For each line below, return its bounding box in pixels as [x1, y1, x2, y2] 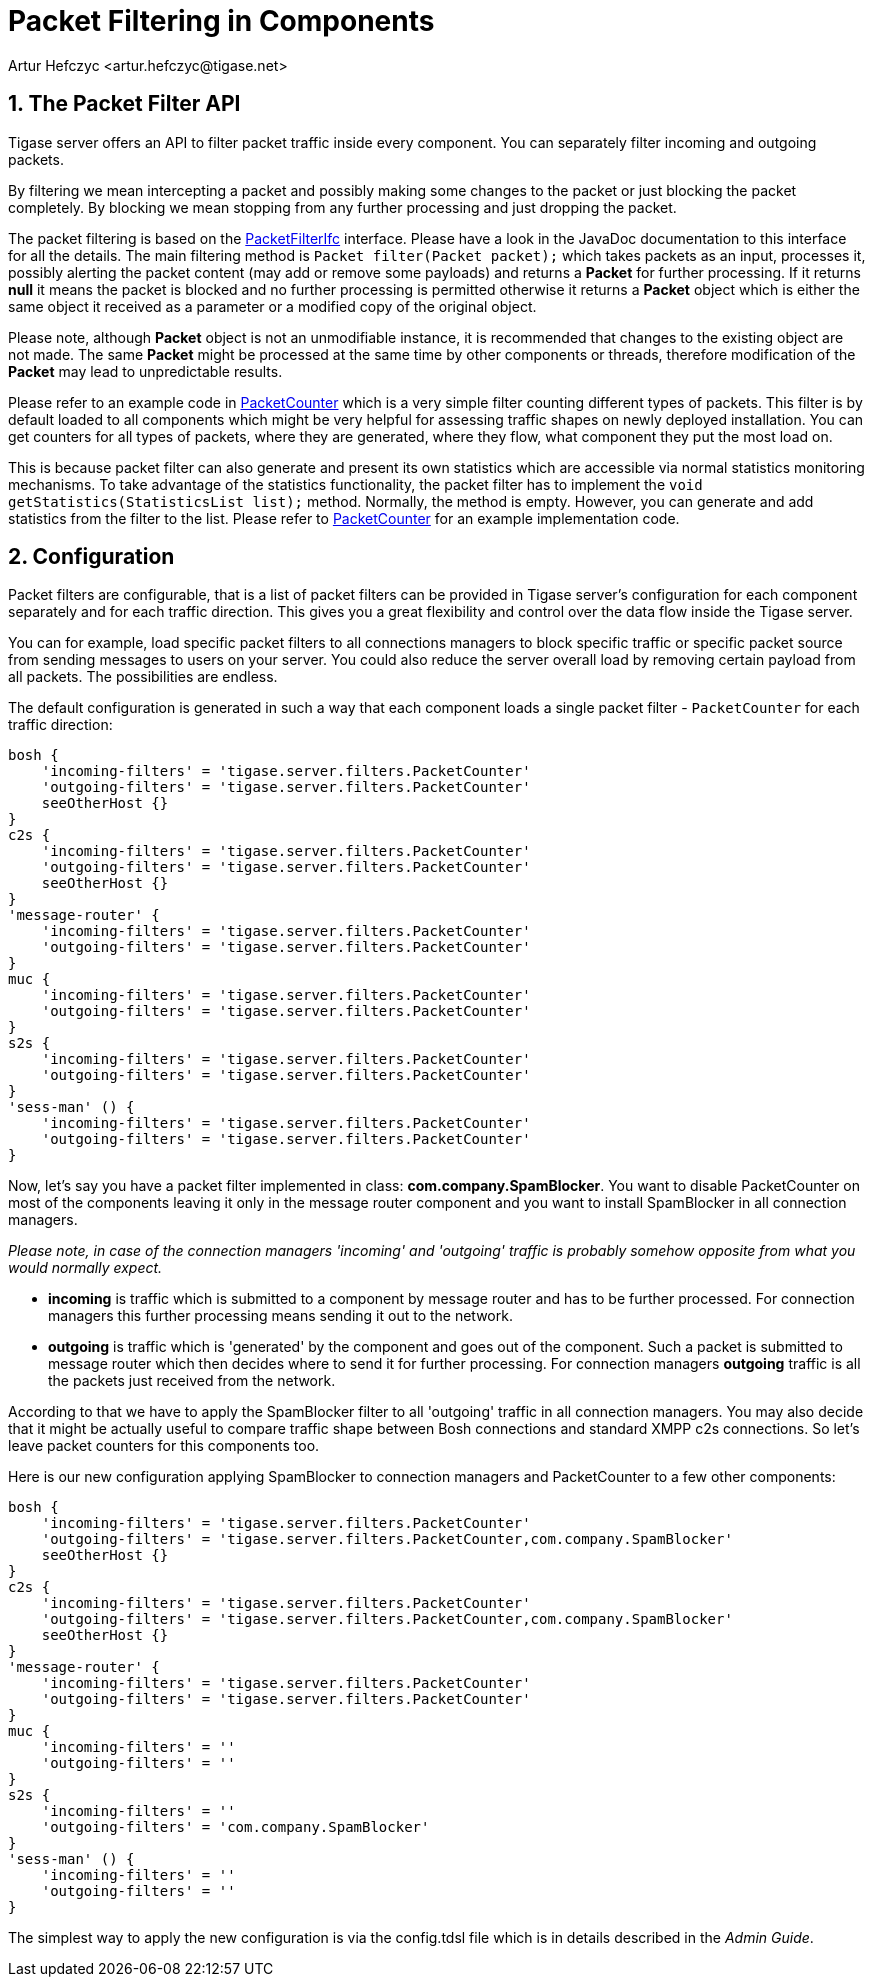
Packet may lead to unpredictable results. [8, 362, 283, 380]
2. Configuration [8, 544, 175, 570]
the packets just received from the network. [48, 1372, 336, 1390]
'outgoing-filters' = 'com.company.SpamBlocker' [41, 1819, 430, 1836]
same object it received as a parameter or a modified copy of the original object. [8, 297, 537, 315]
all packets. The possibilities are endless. [8, 668, 278, 686]
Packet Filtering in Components [8, 4, 435, 38]
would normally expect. [8, 1259, 163, 1277]
